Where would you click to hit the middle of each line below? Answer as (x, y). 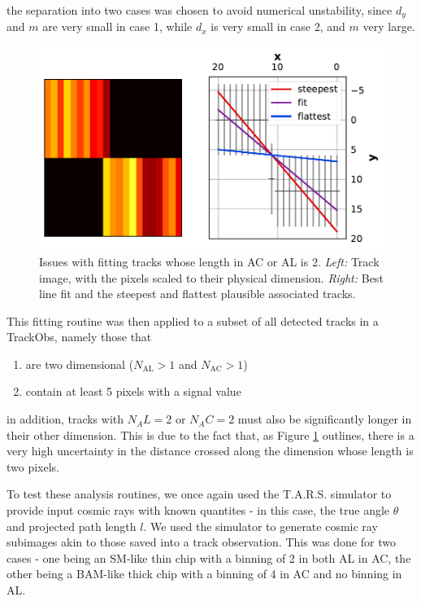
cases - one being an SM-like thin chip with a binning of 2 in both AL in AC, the (209, 557)
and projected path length (72, 526)
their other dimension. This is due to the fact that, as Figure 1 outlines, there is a (210, 434)
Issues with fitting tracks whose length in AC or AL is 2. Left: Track (209, 261)
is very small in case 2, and (278, 26)
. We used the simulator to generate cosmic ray (260, 526)
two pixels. (33, 466)
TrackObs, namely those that (79, 337)
